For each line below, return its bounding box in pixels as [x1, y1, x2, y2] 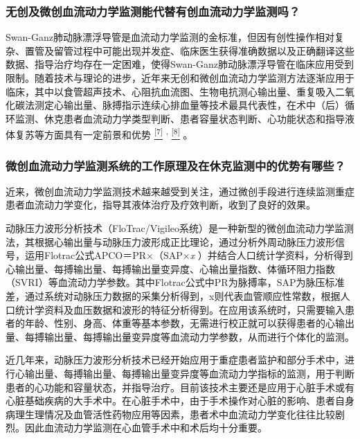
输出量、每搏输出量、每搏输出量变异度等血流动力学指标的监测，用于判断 [24, 366, 354, 380]
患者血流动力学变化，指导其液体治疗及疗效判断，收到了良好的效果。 [6, 197, 316, 212]
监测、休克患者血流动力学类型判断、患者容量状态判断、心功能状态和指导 [15, 111, 345, 125]
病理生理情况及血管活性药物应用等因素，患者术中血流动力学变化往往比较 [6, 406, 335, 421]
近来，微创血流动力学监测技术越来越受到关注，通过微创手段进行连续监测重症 [6, 183, 354, 198]
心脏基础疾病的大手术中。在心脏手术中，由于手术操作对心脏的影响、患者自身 [6, 393, 354, 408]
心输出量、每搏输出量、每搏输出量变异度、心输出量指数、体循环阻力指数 [6, 261, 335, 276]
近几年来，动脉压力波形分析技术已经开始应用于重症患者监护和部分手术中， [6, 352, 345, 367]
